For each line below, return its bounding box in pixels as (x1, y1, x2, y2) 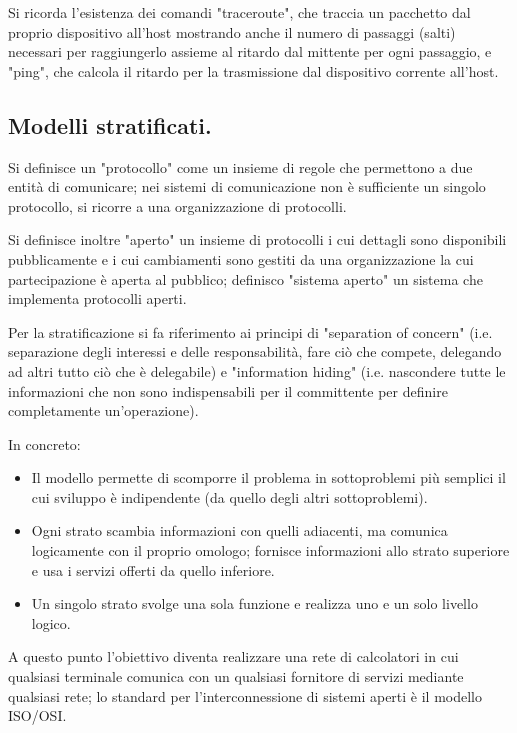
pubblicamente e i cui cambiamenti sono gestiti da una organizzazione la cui (8, 248, 474, 269)
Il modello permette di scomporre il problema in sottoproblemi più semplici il (31, 467, 506, 488)
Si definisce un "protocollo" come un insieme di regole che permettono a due (8, 156, 473, 177)
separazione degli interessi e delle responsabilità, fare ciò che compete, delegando (8, 341, 502, 362)
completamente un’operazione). (8, 400, 199, 421)
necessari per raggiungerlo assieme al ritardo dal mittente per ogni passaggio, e (8, 41, 492, 62)
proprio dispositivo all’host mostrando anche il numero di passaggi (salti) (8, 21, 456, 42)
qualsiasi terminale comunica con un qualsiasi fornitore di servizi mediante (8, 666, 464, 687)
